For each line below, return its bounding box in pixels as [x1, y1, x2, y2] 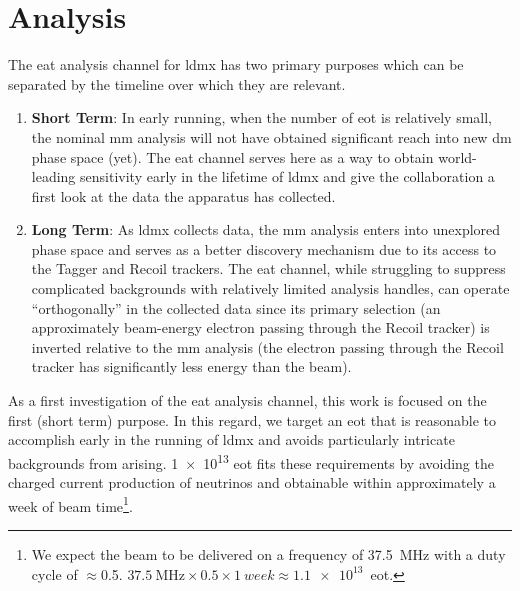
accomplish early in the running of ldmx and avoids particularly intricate [8, 429, 455, 450]
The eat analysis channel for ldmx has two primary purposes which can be [8, 54, 464, 75]
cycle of [31, 563, 78, 584]
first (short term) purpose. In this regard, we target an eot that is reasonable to [8, 409, 497, 430]
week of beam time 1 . [8, 492, 133, 516]
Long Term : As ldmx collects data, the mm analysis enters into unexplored [31, 219, 501, 240]
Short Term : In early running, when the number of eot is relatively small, [31, 107, 493, 128]
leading [31, 166, 76, 187]
